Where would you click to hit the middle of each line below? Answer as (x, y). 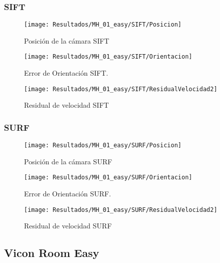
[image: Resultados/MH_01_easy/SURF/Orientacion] (108, 178)
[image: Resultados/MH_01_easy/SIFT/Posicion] (103, 25)
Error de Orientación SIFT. (66, 73)
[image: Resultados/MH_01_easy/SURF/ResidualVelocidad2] (121, 210)
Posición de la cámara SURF (68, 161)
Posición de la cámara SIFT (67, 40)
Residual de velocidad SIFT (66, 105)
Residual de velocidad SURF (68, 226)
